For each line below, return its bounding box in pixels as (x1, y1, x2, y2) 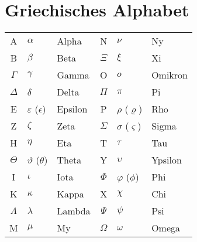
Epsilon (57, 102, 88, 116)
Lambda (57, 204, 91, 218)
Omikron (151, 68, 188, 82)
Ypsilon (151, 153, 182, 167)
